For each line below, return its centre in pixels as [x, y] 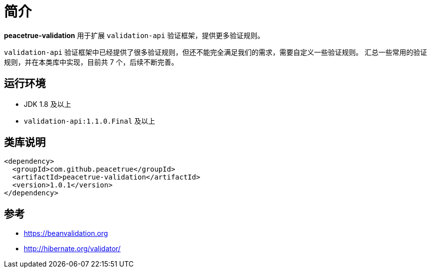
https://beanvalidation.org [66, 233]
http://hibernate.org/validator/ [72, 249]
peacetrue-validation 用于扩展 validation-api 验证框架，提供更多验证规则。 [134, 35]
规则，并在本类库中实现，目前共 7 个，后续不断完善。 [91, 62]
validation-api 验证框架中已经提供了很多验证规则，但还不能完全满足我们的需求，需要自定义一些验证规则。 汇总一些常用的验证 [215, 52]
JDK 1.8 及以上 [48, 104]
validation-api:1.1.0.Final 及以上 [90, 121]
